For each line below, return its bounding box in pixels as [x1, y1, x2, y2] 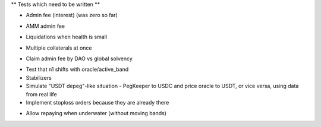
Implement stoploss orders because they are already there [26, 99, 169, 106]
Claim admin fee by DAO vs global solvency [26, 55, 133, 62]
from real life [26, 90, 58, 97]
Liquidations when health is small [26, 33, 107, 41]
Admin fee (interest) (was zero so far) [26, 12, 118, 19]
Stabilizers [26, 74, 52, 81]
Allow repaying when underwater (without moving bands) [26, 110, 166, 117]
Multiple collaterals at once [26, 44, 92, 51]
